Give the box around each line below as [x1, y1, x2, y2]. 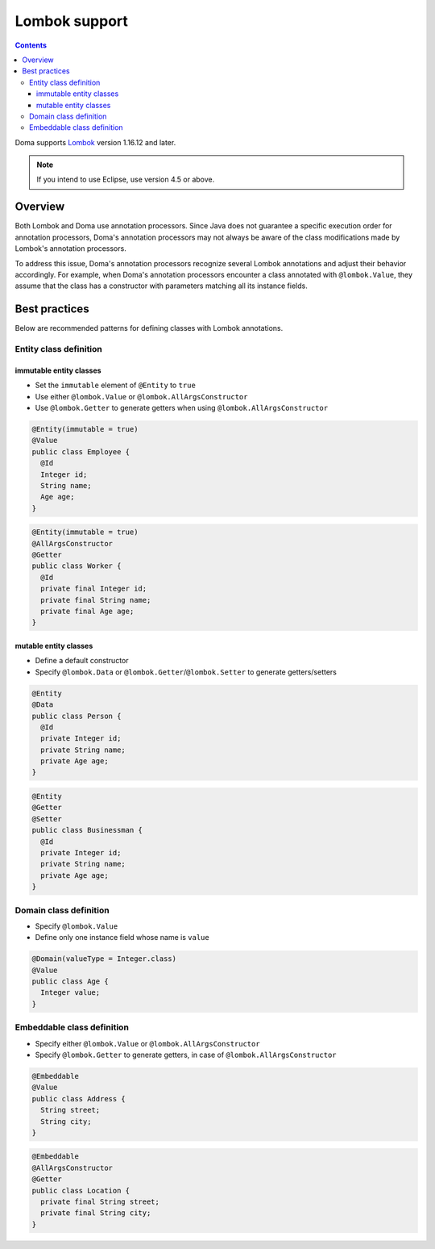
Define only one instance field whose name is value [35, 933, 209, 942]
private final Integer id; [40, 584, 147, 593]
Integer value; [40, 988, 101, 997]
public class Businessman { [31, 825, 143, 835]
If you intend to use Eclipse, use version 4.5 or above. [36, 174, 215, 185]
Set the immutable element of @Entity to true [35, 380, 197, 391]
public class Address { [31, 1094, 126, 1103]
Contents [14, 40, 48, 50]
